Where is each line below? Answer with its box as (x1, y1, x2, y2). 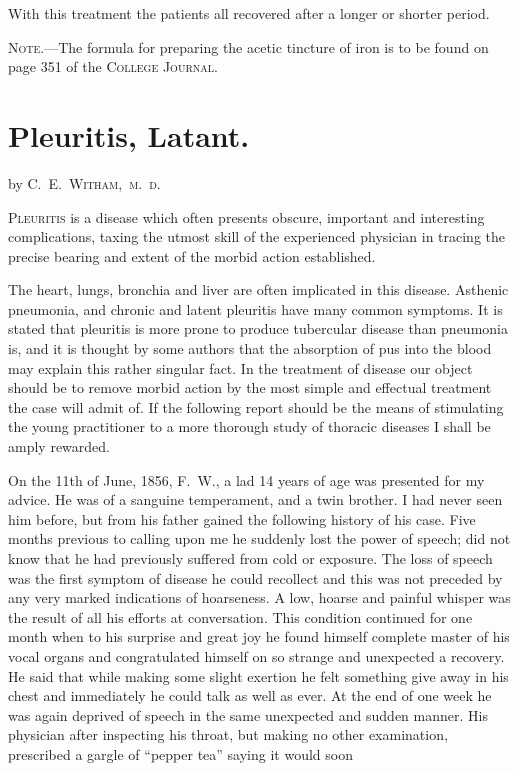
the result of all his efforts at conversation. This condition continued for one (8, 606, 473, 627)
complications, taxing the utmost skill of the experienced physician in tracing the (8, 226, 506, 247)
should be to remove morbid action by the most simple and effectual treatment (8, 377, 492, 398)
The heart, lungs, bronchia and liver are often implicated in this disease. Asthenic (8, 279, 509, 300)
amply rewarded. (8, 436, 110, 457)
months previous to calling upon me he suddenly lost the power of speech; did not (8, 528, 511, 549)
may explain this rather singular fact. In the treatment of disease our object (8, 357, 473, 378)
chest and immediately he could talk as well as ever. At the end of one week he (8, 685, 492, 706)
